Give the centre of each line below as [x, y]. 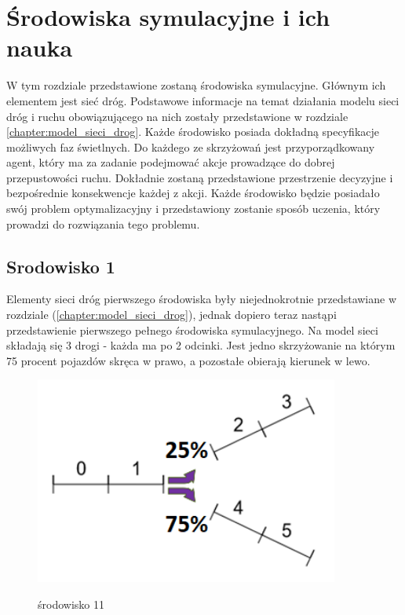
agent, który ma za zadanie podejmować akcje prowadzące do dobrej [171, 162]
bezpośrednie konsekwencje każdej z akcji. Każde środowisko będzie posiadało [193, 193]
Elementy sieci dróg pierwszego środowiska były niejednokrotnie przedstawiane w [202, 299]
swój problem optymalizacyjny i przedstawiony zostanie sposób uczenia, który [193, 209]
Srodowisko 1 [61, 266]
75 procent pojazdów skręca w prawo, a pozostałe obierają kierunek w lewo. [188, 360]
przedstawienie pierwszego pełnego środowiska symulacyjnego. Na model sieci [192, 329]
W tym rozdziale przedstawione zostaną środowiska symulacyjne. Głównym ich [196, 85]
